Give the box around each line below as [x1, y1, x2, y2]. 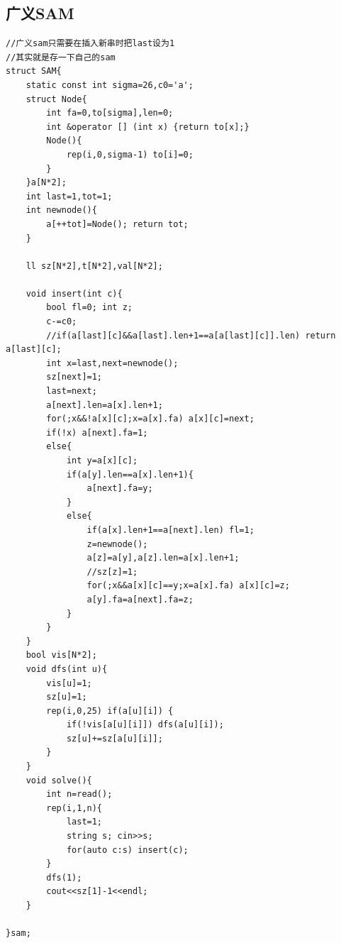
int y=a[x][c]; [66, 456, 138, 466]
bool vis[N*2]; [26, 650, 97, 661]
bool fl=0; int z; [46, 302, 133, 313]
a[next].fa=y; [86, 483, 153, 494]
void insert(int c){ [26, 288, 123, 299]
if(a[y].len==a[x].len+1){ [66, 469, 194, 480]
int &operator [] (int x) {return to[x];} [46, 121, 250, 132]
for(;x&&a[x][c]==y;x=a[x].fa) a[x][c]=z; [86, 580, 290, 591]
